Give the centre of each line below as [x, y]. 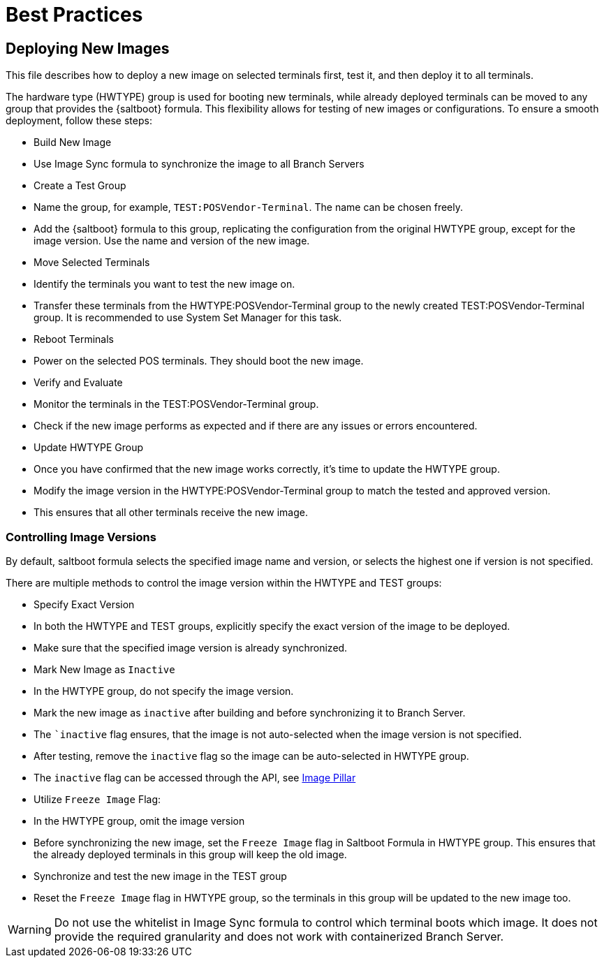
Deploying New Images [88, 48]
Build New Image [73, 142]
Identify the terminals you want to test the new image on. [164, 284]
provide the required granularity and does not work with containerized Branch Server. [279, 936]
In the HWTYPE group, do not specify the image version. [164, 691]
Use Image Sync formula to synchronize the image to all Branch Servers [199, 164]
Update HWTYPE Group [89, 448]
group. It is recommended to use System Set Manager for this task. [188, 318]
